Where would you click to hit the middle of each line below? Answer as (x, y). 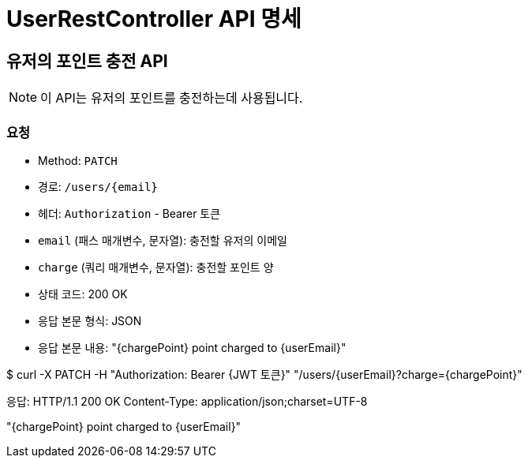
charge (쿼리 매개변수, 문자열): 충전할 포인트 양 (156, 267)
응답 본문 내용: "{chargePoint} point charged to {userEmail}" (192, 347)
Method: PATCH (78, 160)
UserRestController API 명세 (154, 19)
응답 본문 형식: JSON (90, 320)
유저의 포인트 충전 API (87, 61)
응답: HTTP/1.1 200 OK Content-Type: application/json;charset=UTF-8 (187, 401)
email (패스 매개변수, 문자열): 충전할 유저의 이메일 (163, 240)
